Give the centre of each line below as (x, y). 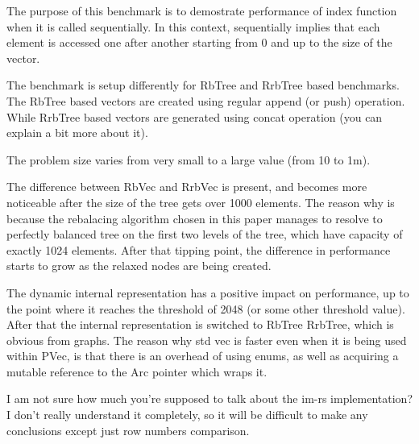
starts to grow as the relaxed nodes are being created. (139, 266)
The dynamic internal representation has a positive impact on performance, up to (208, 292)
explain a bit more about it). (77, 133)
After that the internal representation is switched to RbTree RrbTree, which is (200, 324)
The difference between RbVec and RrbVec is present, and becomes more (187, 187)
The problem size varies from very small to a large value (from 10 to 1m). (189, 159)
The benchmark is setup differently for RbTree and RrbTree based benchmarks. (203, 85)
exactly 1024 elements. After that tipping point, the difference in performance (199, 249)
